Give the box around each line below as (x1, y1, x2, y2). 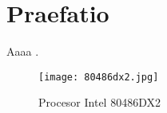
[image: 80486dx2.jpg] (38, 71, 159, 83)
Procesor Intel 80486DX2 (38, 94, 161, 111)
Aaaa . (6, 43, 39, 60)
